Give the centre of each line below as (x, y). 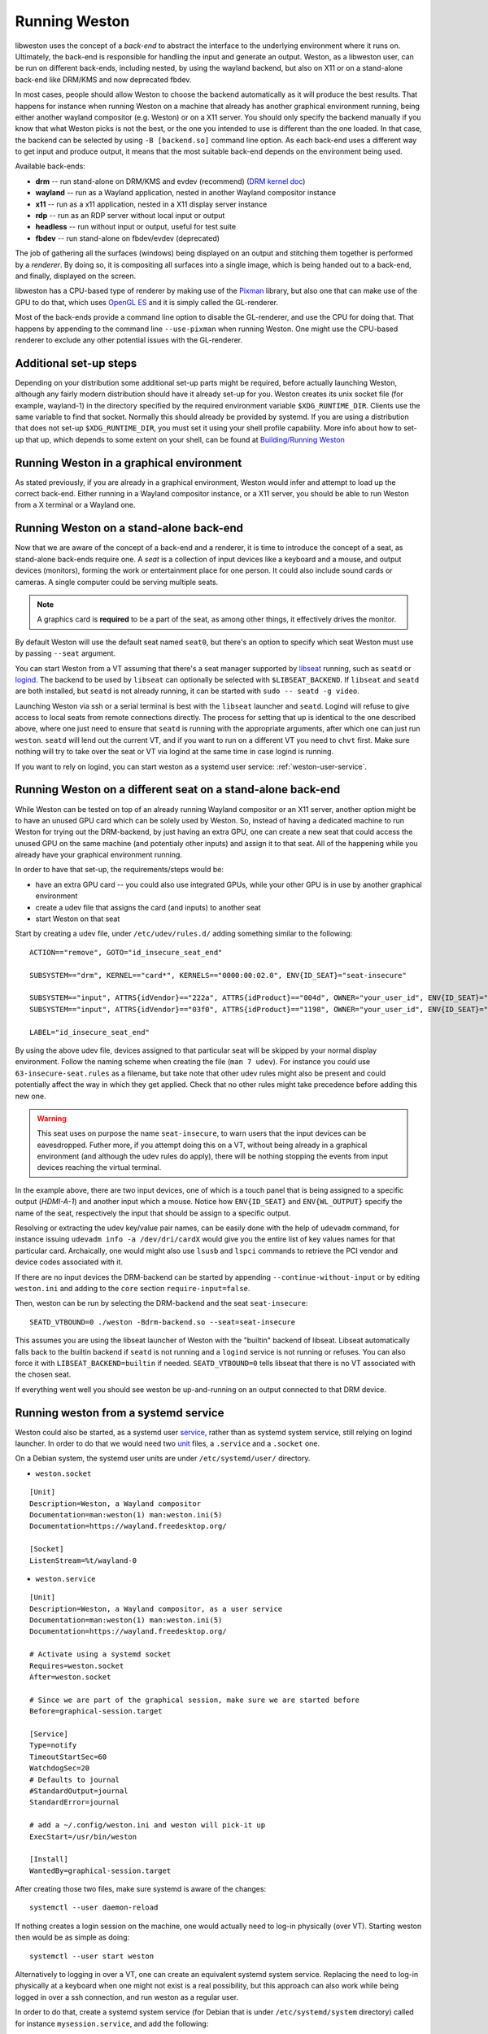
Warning (52, 1118)
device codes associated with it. (69, 1262)
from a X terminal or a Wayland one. (75, 505)
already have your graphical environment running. (99, 855)
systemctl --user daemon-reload (94, 1907)
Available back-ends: (50, 166)
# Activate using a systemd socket (100, 1654)
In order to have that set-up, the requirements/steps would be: (119, 870)
